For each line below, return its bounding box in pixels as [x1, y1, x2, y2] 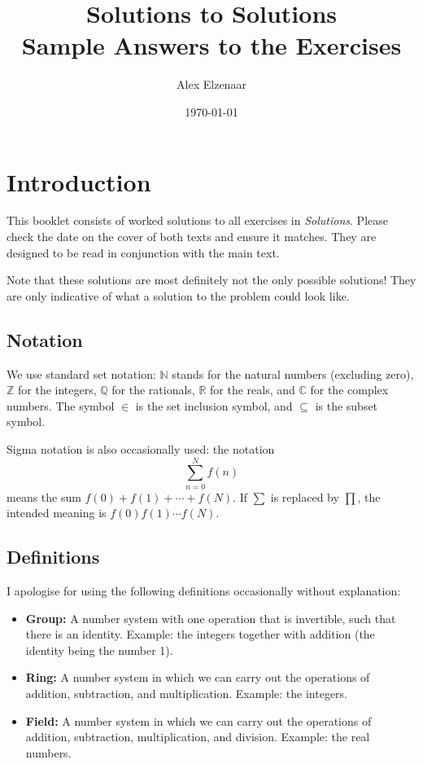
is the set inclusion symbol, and [135, 397, 293, 414]
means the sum [7, 488, 81, 505]
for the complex [310, 381, 389, 398]
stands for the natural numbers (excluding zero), [172, 365, 414, 382]
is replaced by [270, 488, 339, 505]
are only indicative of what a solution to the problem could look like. [7, 287, 350, 304]
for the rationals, [111, 381, 195, 398]
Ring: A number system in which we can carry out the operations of [25, 669, 370, 686]
